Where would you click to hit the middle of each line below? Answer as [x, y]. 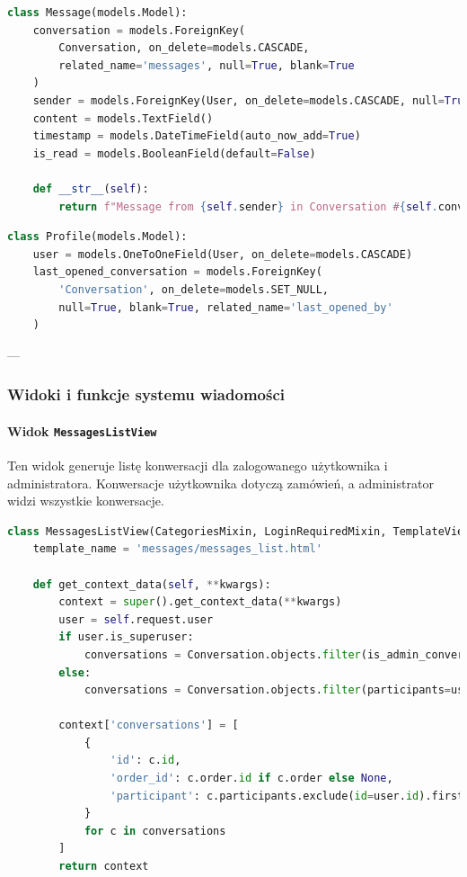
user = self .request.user [136, 619]
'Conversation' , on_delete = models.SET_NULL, [194, 289]
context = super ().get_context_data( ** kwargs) [200, 602]
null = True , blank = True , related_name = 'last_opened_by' [226, 307]
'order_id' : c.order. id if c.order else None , [251, 779]
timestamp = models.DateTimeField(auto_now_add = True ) [197, 136]
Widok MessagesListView [82, 430]
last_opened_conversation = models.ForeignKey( [177, 272]
